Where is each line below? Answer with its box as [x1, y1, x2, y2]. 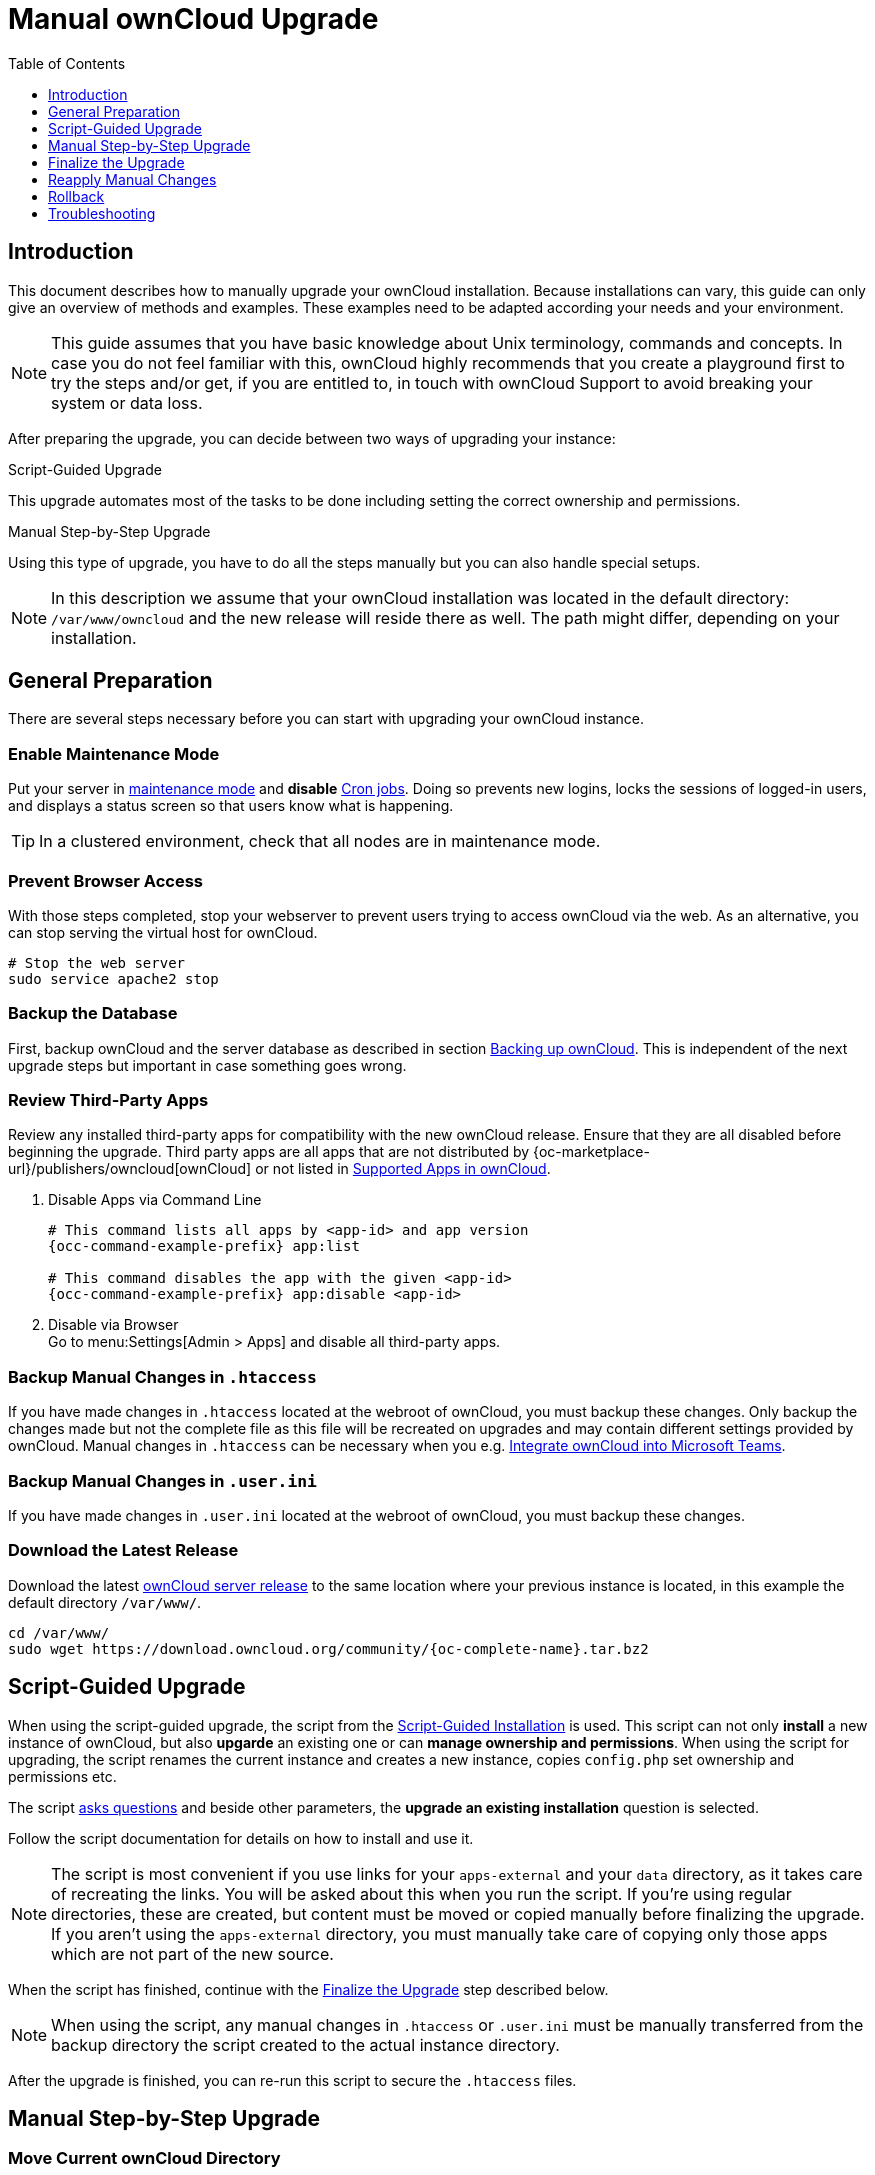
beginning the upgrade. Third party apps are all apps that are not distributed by [8, 1143, 530, 1161]
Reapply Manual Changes [48, 170, 217, 188]
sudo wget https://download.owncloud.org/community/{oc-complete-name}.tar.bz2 [8, 1640, 649, 1657]
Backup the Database [8, 1003, 178, 1024]
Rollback [48, 187, 105, 205]
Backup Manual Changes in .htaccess [8, 1366, 317, 1387]
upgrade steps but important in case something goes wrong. [8, 1056, 407, 1074]
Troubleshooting [48, 204, 156, 222]
